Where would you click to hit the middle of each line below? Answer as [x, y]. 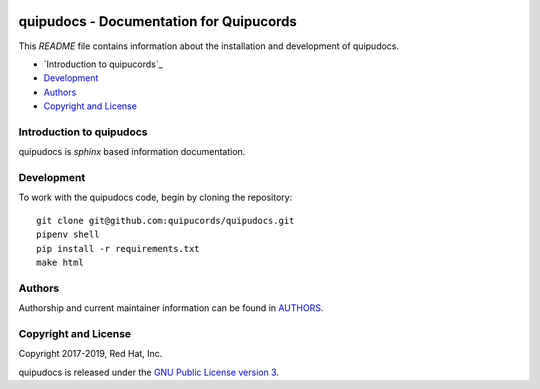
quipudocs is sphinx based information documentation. [132, 152]
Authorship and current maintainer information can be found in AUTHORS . [171, 308]
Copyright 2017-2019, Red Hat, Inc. [90, 354]
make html [60, 262]
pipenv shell [68, 234]
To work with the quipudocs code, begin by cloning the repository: [155, 197]
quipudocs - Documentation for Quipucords [157, 21]
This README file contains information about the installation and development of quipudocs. [209, 46]
